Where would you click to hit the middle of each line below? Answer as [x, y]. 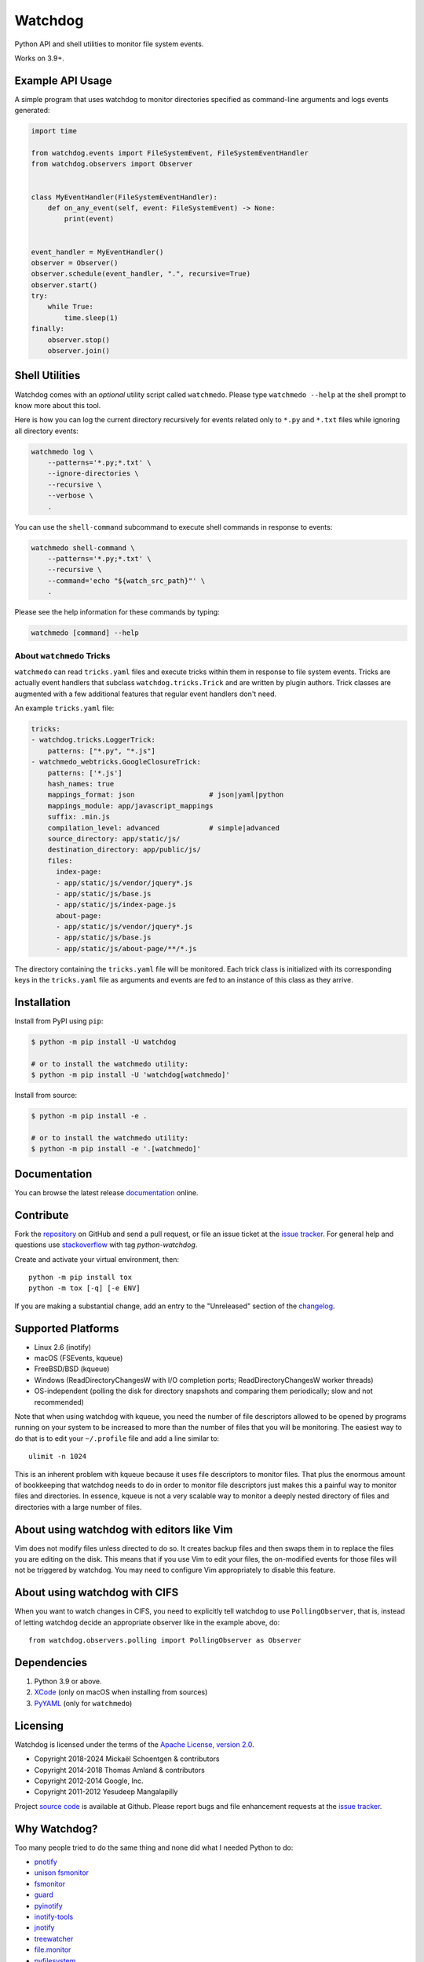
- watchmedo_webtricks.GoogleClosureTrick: [116, 762]
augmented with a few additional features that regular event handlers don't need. [146, 694]
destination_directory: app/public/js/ [124, 850]
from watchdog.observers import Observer [112, 164]
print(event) [89, 219]
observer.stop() [79, 340]
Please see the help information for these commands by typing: [117, 612]
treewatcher [54, 1938]
